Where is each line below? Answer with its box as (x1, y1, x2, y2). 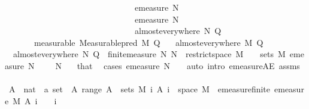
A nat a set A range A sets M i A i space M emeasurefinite (8, 83, 271, 95)
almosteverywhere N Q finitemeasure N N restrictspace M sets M (13, 48, 286, 60)
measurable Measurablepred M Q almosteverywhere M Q (34, 36, 263, 48)
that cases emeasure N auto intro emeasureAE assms (77, 59, 300, 71)
